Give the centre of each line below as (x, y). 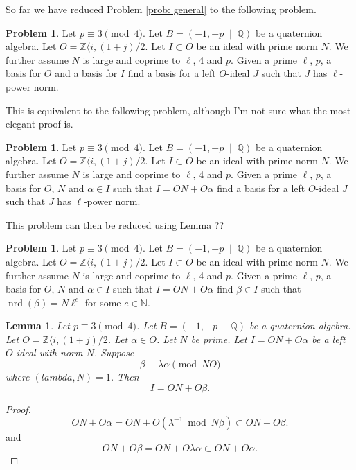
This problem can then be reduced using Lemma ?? (115, 224)
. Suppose (114, 352)
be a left (329, 339)
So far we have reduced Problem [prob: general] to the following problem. (161, 9)
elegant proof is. (39, 124)
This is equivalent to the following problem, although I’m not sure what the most (178, 110)
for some (103, 302)
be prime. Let (219, 339)
